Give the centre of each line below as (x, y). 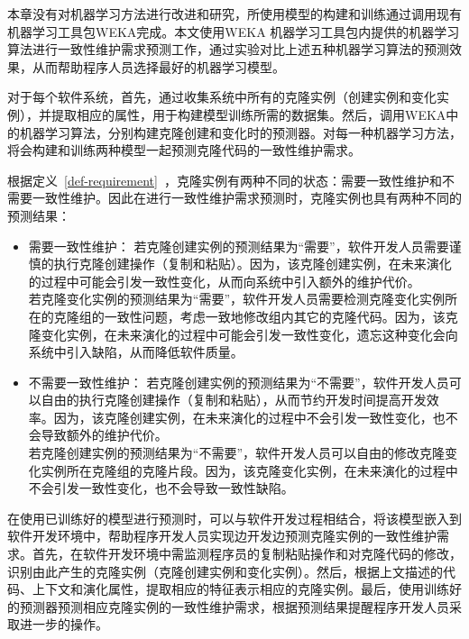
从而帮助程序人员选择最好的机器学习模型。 (158, 66)
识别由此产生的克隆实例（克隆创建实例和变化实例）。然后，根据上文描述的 (225, 571)
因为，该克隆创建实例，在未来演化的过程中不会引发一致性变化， (243, 417)
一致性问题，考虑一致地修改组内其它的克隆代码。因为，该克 (281, 316)
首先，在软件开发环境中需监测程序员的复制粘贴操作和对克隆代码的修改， (247, 554)
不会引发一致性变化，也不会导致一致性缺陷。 (161, 488)
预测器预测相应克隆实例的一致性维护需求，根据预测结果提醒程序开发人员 (234, 606)
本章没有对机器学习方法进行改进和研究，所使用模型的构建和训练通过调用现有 (234, 14)
